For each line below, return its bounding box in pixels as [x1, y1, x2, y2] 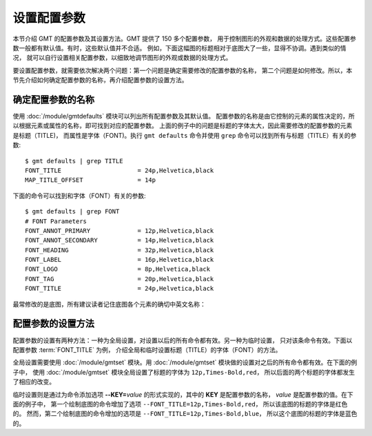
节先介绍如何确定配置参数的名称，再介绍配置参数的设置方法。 [12, 76, 188, 84]
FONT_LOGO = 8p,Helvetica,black [25, 265, 210, 273]
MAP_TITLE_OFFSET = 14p [25, 176, 156, 184]
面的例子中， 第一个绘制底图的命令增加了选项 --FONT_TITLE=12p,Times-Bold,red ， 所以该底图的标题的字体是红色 [12, 399, 348, 408]
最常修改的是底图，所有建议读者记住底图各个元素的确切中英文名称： [12, 300, 206, 308]
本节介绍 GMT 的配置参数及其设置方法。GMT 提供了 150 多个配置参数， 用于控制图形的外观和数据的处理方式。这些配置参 [12, 34, 356, 43]
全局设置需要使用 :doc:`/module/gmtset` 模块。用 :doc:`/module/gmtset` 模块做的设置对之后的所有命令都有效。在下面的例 [12, 358, 358, 366]
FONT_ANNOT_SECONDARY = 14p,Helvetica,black [25, 236, 214, 245]
